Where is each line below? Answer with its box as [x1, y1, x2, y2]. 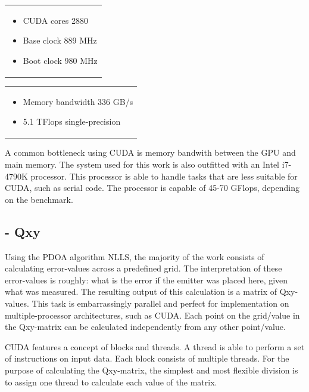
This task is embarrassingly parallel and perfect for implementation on [32, 297, 289, 310]
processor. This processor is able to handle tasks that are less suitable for [30, 169, 298, 182]
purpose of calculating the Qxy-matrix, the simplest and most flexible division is [5, 363, 298, 376]
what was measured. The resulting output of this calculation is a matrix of [5, 285, 277, 298]
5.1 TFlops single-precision [23, 115, 121, 128]
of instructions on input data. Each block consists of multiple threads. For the [5, 352, 289, 365]
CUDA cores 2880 [23, 14, 88, 26]
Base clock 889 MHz [23, 34, 97, 47]
